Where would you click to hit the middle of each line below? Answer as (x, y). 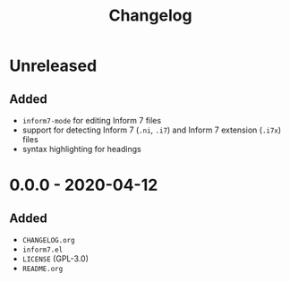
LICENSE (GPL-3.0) (55, 259)
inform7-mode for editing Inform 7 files (92, 120)
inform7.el (43, 250)
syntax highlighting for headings (81, 149)
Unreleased (53, 66)
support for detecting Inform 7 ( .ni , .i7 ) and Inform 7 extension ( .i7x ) (152, 130)
